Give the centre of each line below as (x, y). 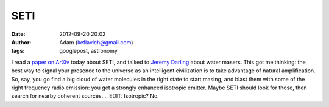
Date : (18, 34)
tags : (18, 51)
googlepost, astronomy (89, 51)
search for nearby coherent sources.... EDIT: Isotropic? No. (85, 96)
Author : (21, 42)
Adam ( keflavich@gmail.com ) (96, 42)
